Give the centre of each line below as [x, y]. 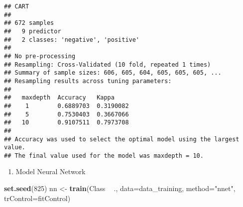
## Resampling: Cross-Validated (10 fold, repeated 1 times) [108, 64]
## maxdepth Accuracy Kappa [59, 98]
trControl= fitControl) [37, 198]
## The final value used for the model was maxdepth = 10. [104, 155]
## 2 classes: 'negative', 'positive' [72, 40]
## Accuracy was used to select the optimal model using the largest [122, 139]
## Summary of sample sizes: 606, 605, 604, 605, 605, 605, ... [113, 73]
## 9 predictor [33, 31]
